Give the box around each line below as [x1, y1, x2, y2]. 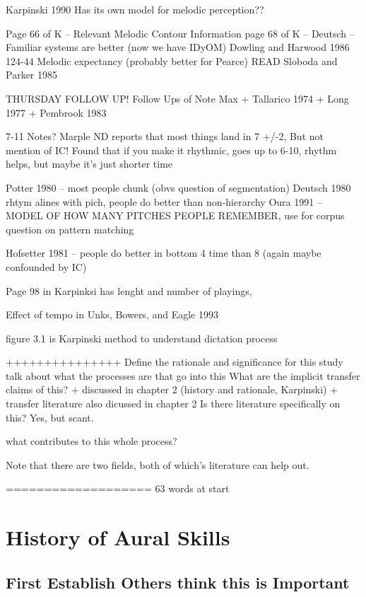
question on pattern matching [6, 221, 134, 236]
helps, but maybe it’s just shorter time [6, 156, 173, 171]
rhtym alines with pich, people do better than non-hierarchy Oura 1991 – [6, 194, 322, 209]
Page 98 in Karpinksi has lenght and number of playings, [6, 283, 252, 298]
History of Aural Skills [6, 523, 230, 552]
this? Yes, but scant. [6, 410, 94, 424]
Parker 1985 [6, 67, 57, 82]
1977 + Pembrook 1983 [6, 105, 107, 120]
